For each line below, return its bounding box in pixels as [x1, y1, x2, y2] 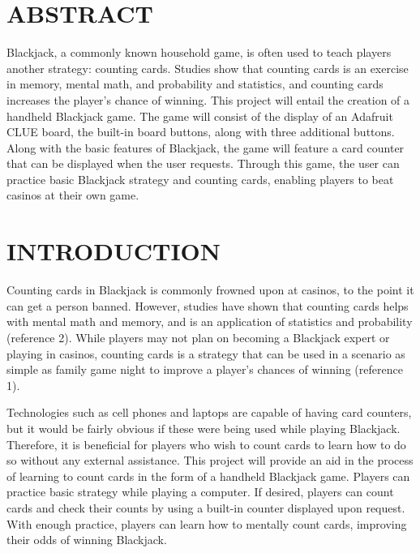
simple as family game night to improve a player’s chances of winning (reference [6, 361, 403, 378]
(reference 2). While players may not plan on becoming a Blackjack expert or [6, 328, 390, 345]
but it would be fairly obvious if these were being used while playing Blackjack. [6, 419, 401, 436]
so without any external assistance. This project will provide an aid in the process [6, 452, 414, 469]
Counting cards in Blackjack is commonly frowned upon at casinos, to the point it [6, 281, 414, 298]
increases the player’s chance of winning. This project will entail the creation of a [6, 91, 410, 108]
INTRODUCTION [6, 234, 221, 268]
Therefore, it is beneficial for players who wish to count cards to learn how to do [6, 435, 406, 452]
